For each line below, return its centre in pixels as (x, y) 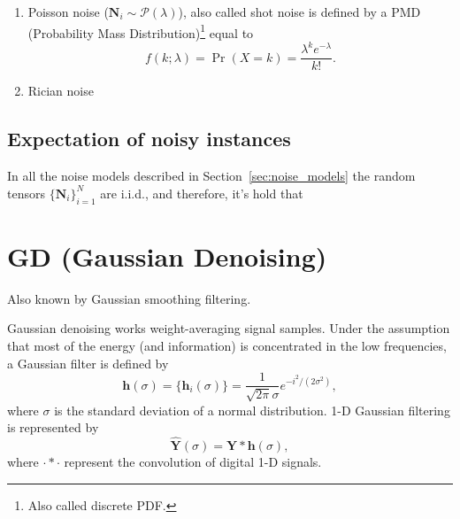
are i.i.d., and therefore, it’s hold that (202, 193)
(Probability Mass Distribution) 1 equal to (141, 31)
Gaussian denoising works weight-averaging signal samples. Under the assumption (229, 328)
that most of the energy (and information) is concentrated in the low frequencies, (227, 345)
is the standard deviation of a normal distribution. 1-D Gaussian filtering (252, 410)
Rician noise (61, 91)
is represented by (53, 427)
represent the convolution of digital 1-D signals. (193, 461)
